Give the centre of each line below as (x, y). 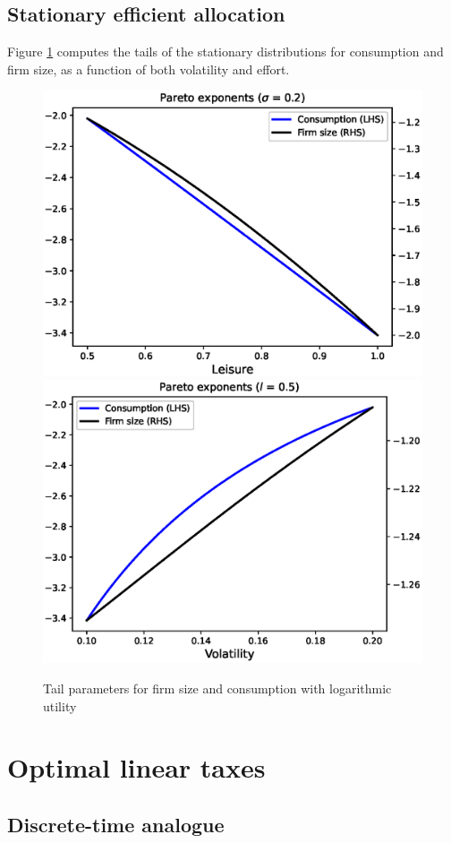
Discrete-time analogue (116, 824)
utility (60, 705)
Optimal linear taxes (136, 767)
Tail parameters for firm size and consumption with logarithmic (217, 688)
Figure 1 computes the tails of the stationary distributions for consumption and (225, 52)
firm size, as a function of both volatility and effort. (149, 69)
